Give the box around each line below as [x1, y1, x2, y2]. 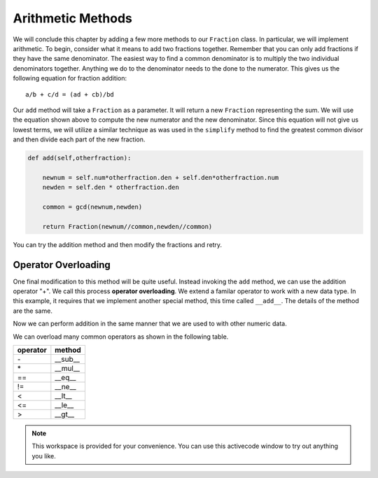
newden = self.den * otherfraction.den [42, 183, 180, 192]
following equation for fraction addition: [13, 74, 127, 83]
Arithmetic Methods [13, 10, 132, 26]
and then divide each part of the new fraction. [13, 135, 146, 143]
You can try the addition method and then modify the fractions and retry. [13, 240, 223, 248]
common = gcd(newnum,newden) [42, 203, 143, 211]
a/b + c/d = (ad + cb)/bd [25, 90, 115, 98]
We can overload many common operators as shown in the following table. [13, 332, 229, 341]
